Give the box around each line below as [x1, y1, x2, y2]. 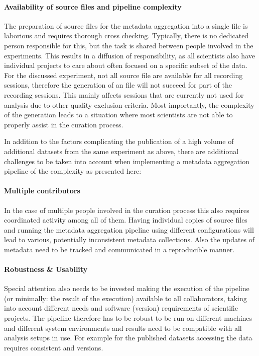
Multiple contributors [4, 185, 80, 196]
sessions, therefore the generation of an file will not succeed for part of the [4, 80, 232, 90]
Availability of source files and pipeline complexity [4, 1, 182, 12]
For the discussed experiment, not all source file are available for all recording [4, 69, 243, 80]
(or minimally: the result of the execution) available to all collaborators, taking [4, 293, 247, 303]
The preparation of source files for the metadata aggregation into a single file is [4, 20, 248, 31]
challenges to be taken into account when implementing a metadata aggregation [4, 156, 249, 166]
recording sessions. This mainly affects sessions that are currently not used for [4, 89, 244, 100]
